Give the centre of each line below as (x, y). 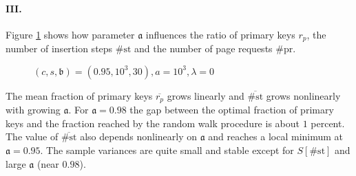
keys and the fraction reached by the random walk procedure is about (153, 123)
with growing (33, 110)
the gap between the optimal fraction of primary (232, 110)
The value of (32, 136)
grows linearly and (206, 95)
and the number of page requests (203, 48)
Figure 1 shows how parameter (70, 34)
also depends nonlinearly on (138, 136)
